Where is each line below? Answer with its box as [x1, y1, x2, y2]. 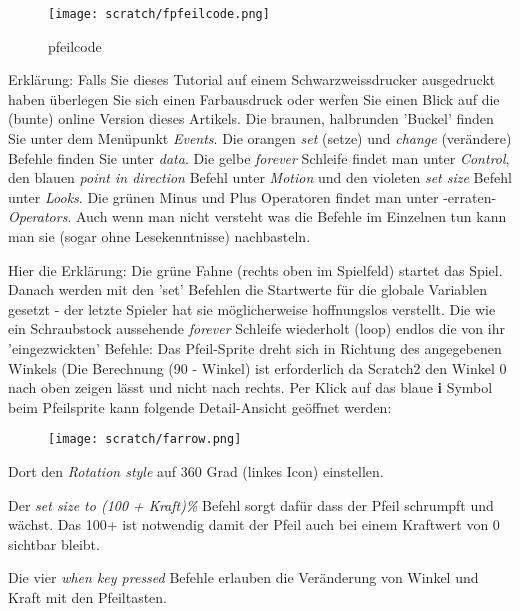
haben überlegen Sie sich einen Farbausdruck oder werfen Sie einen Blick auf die [8, 88, 500, 109]
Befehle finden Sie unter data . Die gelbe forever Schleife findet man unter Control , [8, 147, 510, 168]
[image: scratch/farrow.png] [48, 432, 242, 447]
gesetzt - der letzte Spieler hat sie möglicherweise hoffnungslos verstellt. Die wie [8, 298, 496, 319]
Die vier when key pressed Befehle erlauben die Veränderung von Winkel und [8, 567, 479, 588]
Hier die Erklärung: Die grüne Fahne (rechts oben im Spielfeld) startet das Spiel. [8, 259, 503, 280]
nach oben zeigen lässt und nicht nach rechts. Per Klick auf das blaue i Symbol [8, 377, 493, 398]
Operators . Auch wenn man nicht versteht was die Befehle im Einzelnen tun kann [8, 206, 507, 227]
